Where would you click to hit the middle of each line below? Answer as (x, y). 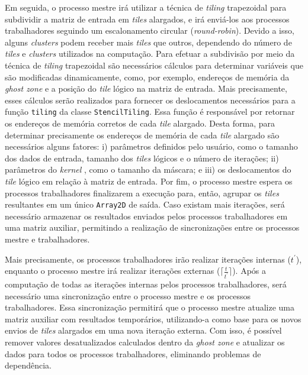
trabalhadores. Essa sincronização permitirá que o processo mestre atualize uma (150, 307)
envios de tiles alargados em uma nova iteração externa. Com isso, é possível (143, 330)
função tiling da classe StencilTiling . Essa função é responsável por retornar (150, 111)
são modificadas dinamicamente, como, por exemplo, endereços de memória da (147, 77)
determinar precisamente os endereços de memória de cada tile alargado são (142, 135)
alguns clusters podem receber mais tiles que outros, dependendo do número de (148, 42)
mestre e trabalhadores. (47, 239)
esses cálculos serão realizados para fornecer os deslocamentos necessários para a (150, 100)
